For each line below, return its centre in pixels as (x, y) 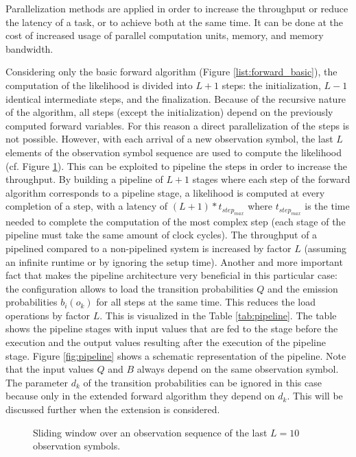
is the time (327, 206)
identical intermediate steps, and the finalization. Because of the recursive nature (176, 98)
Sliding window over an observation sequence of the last (150, 432)
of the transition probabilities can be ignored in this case (202, 382)
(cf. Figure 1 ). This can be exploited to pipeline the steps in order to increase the (177, 165)
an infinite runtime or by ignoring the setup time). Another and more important (174, 261)
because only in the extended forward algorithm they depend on (140, 396)
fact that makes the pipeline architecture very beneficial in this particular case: (171, 275)
